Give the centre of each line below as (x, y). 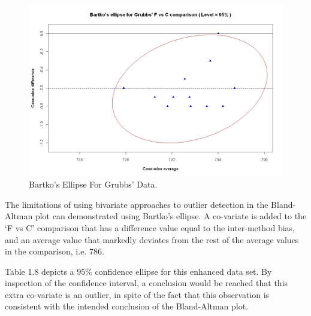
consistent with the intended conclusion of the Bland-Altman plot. (127, 306)
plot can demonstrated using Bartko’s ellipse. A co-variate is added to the (171, 216)
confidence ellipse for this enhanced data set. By (183, 271)
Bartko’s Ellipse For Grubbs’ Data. (93, 184)
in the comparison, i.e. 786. (55, 251)
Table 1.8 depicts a (40, 271)
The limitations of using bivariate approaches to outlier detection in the (137, 204)
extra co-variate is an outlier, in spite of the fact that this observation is (137, 294)
